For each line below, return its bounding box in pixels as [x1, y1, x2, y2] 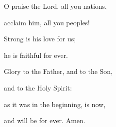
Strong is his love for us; [4, 34, 76, 44]
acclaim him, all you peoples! [4, 17, 90, 27]
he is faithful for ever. [4, 50, 68, 60]
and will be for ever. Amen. [4, 115, 85, 126]
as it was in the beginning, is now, [4, 99, 106, 109]
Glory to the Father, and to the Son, [4, 66, 113, 76]
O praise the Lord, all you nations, [4, 1, 107, 11]
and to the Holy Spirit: [4, 82, 72, 92]
